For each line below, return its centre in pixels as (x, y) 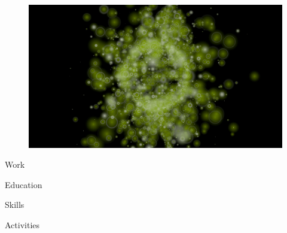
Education (24, 184)
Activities (22, 224)
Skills (15, 205)
